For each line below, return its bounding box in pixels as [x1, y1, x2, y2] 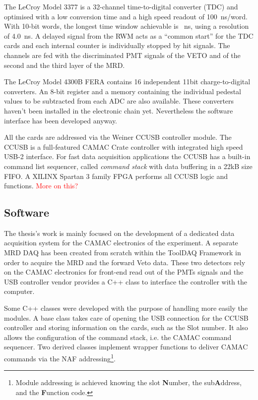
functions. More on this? [4, 180, 78, 191]
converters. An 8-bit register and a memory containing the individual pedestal [4, 86, 242, 96]
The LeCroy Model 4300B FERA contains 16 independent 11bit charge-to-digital [4, 76, 251, 87]
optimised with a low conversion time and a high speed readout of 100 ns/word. [4, 11, 248, 21]
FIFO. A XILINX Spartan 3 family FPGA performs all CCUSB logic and [4, 171, 228, 181]
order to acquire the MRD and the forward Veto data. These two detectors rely [4, 257, 246, 267]
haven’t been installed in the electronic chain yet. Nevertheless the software [4, 105, 233, 115]
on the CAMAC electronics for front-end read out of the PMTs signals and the [4, 267, 244, 277]
